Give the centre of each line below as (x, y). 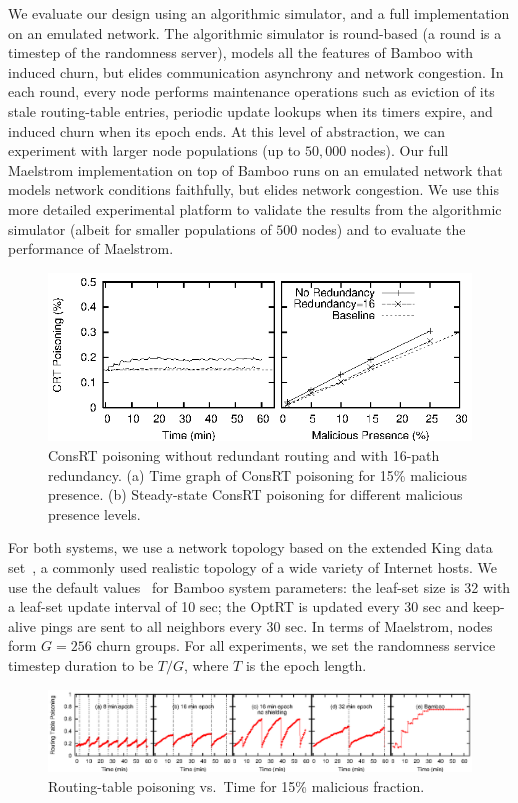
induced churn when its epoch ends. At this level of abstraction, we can (227, 130)
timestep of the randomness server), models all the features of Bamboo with (241, 52)
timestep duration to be (81, 664)
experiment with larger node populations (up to (154, 150)
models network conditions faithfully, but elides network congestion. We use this (253, 189)
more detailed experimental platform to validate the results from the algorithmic (255, 208)
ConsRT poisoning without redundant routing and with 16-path (244, 455)
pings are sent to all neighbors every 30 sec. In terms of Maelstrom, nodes (266, 625)
